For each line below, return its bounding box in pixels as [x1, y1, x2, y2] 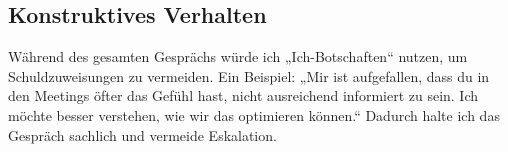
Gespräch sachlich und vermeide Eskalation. [8, 124, 277, 145]
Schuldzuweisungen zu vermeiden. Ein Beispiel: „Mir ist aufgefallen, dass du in [8, 65, 490, 86]
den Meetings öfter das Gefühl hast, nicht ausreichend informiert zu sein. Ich [8, 85, 479, 106]
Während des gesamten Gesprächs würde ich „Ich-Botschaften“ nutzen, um [8, 46, 468, 67]
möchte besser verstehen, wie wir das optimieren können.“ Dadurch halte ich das [8, 104, 500, 125]
